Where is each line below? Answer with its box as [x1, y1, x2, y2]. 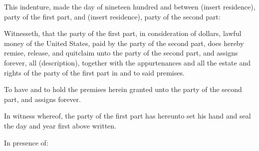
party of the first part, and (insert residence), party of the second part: [4, 11, 221, 21]
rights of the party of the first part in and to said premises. [4, 67, 185, 77]
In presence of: [4, 137, 48, 147]
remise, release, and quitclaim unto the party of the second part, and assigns [4, 47, 238, 58]
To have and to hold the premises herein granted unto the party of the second [4, 84, 242, 94]
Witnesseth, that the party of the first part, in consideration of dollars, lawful [4, 28, 242, 38]
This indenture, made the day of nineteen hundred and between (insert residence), [4, 1, 256, 11]
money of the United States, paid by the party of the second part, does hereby [4, 37, 244, 48]
